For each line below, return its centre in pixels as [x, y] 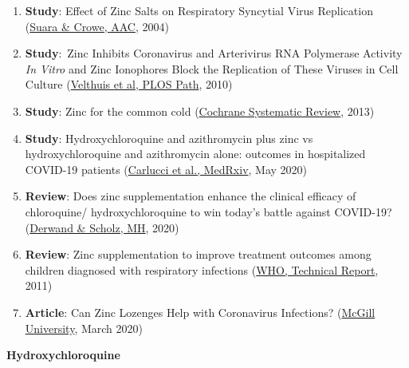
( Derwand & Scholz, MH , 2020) [102, 227]
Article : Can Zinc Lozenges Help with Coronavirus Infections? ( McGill [200, 312]
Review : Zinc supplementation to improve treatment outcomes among [198, 254]
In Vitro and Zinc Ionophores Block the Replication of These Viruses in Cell [212, 68]
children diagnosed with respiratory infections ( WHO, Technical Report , [202, 269]
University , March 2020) [84, 328]
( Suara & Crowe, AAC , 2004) [97, 26]
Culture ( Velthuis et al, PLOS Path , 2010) [129, 84]
